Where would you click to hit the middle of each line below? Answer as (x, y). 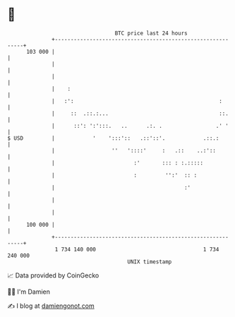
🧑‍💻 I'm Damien (29, 292)
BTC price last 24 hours (151, 33)
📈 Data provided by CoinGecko (53, 275)
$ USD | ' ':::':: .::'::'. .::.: (113, 138)
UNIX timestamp (150, 262)
